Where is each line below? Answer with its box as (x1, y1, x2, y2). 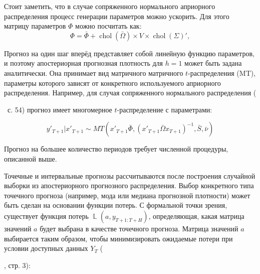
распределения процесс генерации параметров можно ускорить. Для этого (4, 11, 229, 21)
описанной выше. (4, 153, 57, 164)
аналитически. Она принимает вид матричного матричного (4, 67, 183, 78)
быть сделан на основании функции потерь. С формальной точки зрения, (4, 200, 227, 210)
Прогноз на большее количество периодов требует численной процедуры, (4, 144, 228, 154)
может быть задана (184, 58, 242, 68)
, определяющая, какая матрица (148, 210, 244, 221)
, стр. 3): (4, 259, 31, 270)
